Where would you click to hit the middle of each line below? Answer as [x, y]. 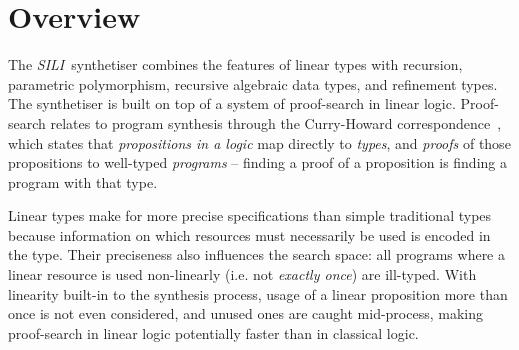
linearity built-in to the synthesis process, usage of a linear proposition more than [258, 293]
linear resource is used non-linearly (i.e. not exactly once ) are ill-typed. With [242, 274]
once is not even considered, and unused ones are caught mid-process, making [245, 313]
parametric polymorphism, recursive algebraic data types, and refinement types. [253, 83]
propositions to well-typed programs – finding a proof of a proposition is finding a [257, 162]
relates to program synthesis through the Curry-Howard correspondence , [276, 122]
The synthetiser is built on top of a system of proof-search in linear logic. [232, 103]
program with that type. [83, 181]
